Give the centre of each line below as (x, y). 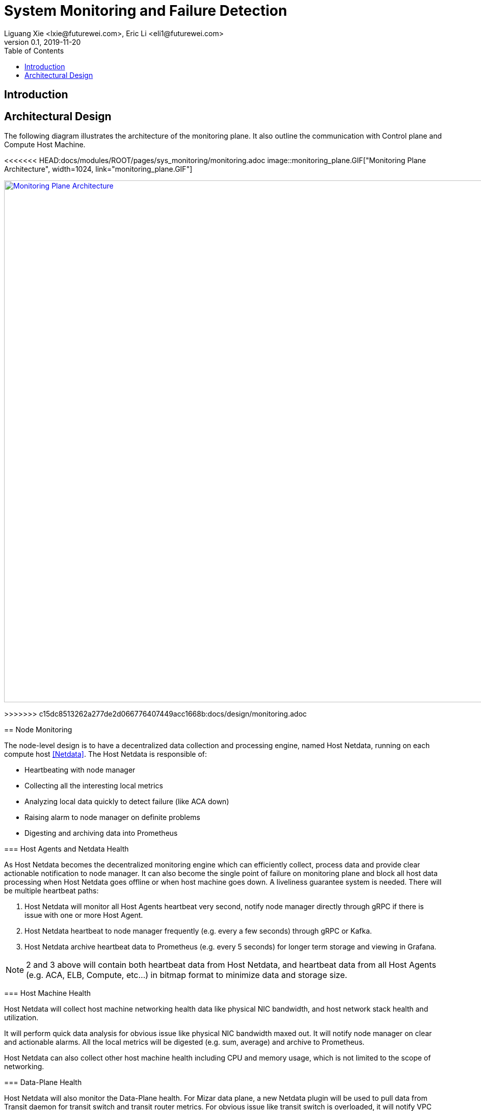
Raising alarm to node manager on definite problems (112, 817)
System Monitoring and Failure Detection (146, 11)
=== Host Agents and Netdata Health (66, 849)
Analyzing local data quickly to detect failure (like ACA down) (127, 802)
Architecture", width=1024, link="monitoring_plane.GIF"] (98, 169)
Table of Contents (34, 50)
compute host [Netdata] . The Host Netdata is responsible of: (106, 754)
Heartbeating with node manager (80, 770)
